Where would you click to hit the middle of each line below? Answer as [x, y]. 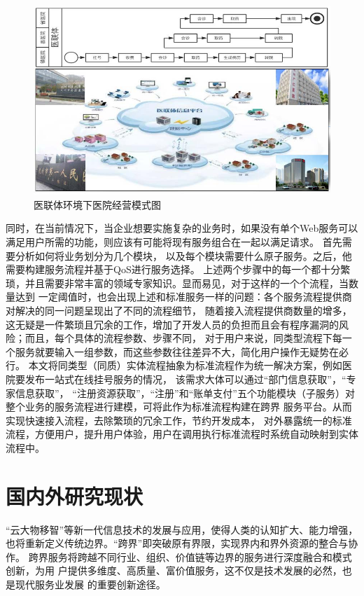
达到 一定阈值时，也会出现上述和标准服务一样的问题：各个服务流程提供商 [183, 297]
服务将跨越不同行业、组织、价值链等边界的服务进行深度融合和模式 [200, 556]
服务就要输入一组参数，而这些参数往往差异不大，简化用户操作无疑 [167, 351]
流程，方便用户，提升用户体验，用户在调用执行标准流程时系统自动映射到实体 [182, 434]
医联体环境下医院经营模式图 [97, 204]
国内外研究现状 [75, 495]
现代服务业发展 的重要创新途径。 [90, 584]
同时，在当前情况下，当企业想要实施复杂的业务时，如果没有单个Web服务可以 [182, 228]
